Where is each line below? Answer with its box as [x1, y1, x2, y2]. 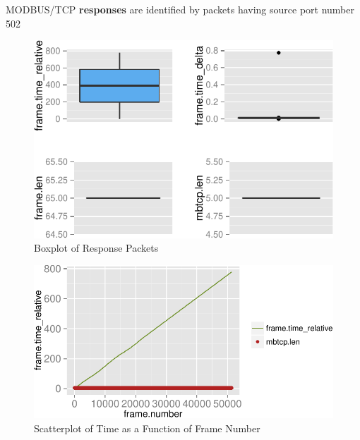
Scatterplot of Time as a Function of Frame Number [34, 420, 260, 435]
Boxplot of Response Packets [34, 240, 159, 255]
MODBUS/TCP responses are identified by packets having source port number [6, 2, 354, 16]
